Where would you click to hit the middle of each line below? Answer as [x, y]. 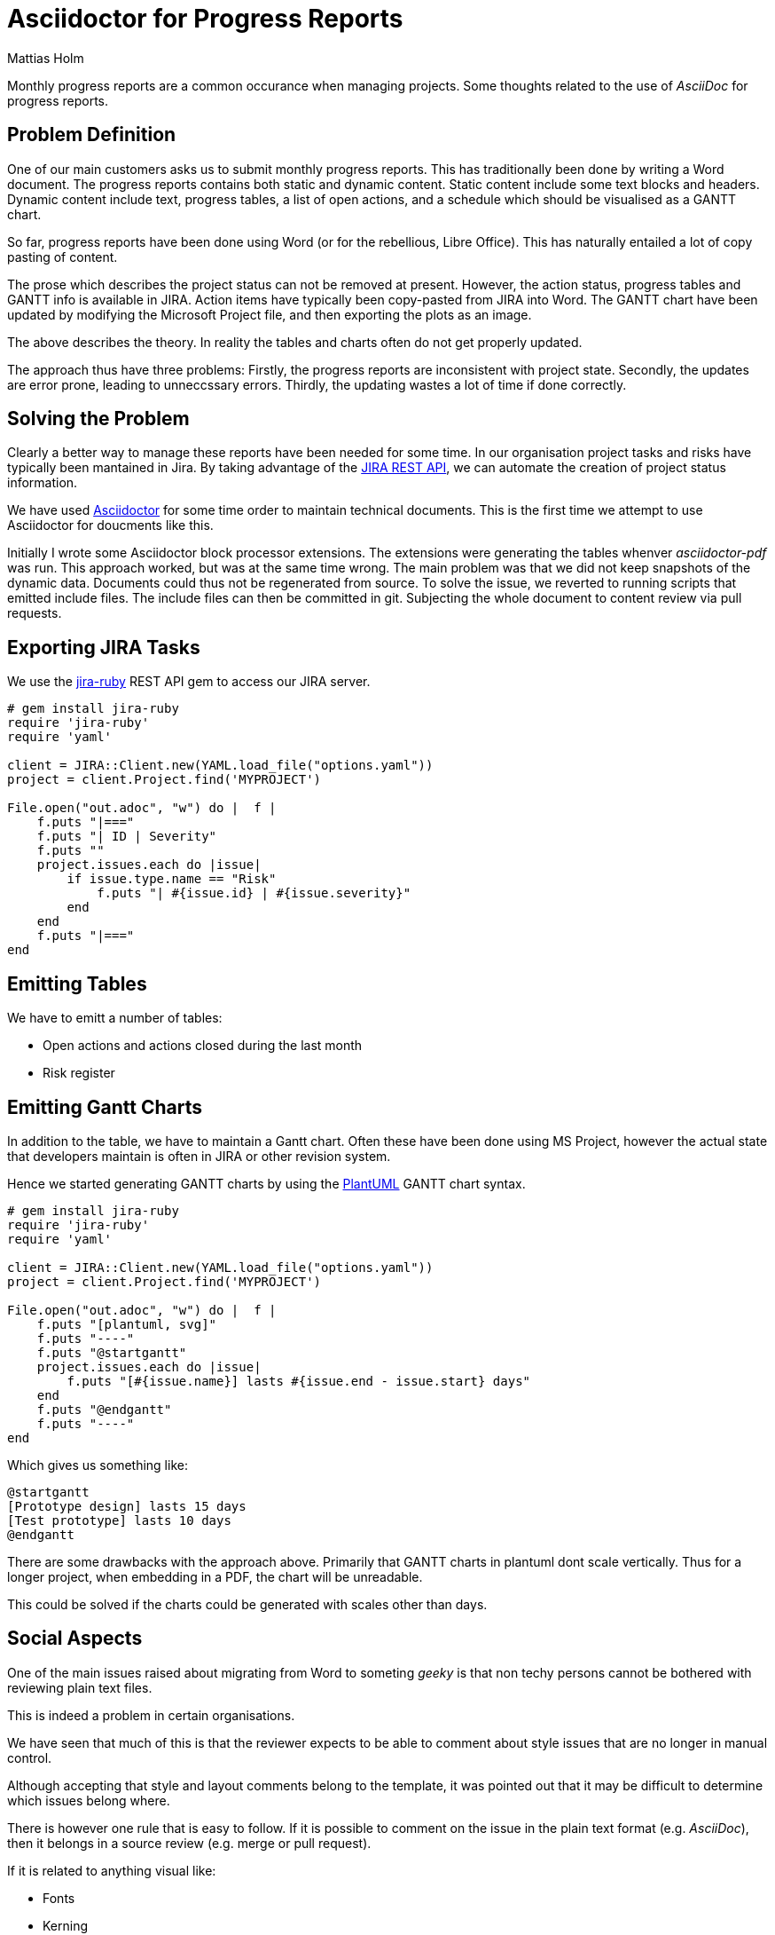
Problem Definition [92, 135]
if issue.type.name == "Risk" [172, 879]
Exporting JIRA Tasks [104, 647]
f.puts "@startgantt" [112, 1352]
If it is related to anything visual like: [112, 1870]
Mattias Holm [46, 58]
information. [43, 483]
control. [30, 1757]
